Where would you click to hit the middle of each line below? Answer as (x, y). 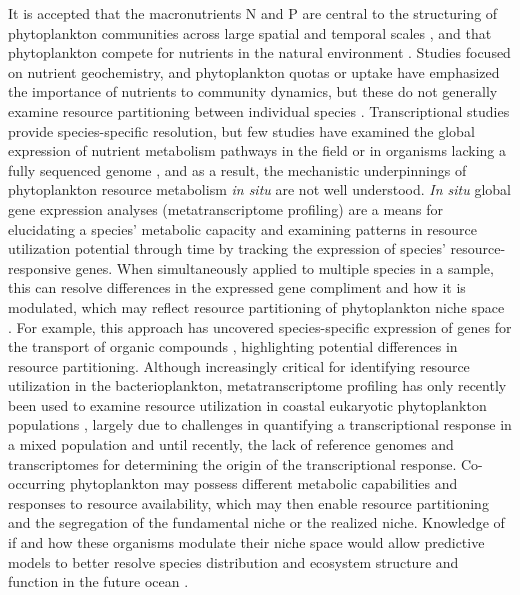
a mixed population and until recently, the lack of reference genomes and (231, 444)
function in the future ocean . (98, 581)
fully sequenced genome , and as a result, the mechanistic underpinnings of (237, 169)
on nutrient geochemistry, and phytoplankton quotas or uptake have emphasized (254, 71)
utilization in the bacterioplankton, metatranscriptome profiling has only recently (257, 385)
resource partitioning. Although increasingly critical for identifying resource (239, 365)
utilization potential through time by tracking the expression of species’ (227, 248)
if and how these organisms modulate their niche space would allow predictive (246, 542)
